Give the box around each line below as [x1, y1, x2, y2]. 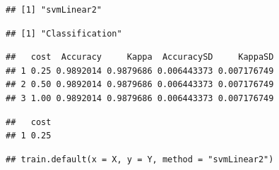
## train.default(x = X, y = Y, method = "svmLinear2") [6, 154, 274, 164]
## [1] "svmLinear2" [6, 5, 102, 15]
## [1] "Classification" [6, 28, 122, 39]
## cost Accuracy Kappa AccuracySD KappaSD [6, 52, 274, 63]
